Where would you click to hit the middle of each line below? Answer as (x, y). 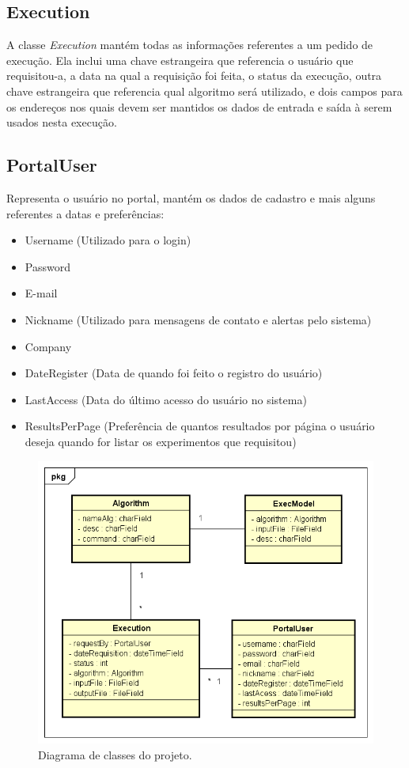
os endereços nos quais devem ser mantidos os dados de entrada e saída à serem (199, 106)
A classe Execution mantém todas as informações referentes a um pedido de (190, 45)
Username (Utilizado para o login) (108, 240)
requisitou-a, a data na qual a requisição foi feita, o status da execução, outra (194, 76)
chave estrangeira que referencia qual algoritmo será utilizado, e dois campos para (204, 91)
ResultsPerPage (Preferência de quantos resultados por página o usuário (200, 426)
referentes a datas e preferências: (85, 213)
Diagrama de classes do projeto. (115, 754)
